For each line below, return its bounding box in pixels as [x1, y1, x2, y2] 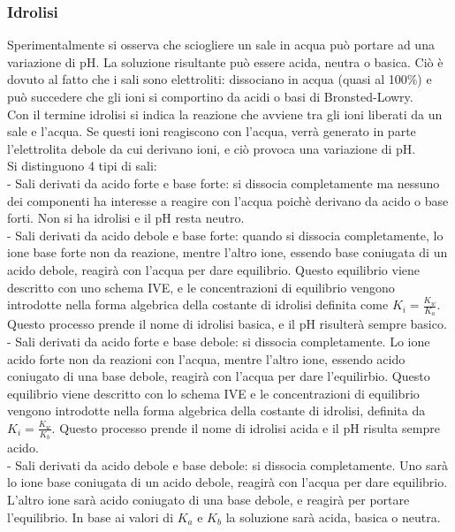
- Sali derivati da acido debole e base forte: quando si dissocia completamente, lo [7, 225, 444, 244]
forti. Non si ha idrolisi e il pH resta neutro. [7, 209, 245, 227]
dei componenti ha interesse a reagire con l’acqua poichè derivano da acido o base [7, 191, 449, 209]
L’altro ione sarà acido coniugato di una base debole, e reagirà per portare [7, 490, 410, 508]
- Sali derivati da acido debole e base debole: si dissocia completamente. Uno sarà [7, 455, 448, 474]
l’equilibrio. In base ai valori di [7, 507, 174, 526]
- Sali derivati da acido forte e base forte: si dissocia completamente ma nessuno [7, 173, 440, 192]
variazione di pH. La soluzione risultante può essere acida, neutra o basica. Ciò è [7, 52, 444, 71]
